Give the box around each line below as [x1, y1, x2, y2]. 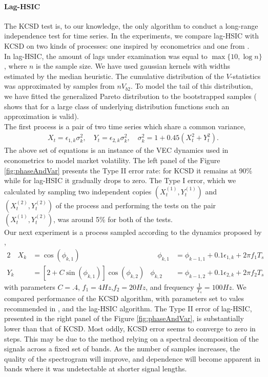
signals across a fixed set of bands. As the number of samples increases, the [4, 343, 240, 354]
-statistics [230, 70, 261, 81]
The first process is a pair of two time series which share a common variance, [4, 121, 246, 131]
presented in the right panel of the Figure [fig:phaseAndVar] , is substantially [4, 313, 244, 324]
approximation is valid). [4, 111, 79, 122]
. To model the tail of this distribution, [130, 81, 253, 91]
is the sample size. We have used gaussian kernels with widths [36, 61, 231, 71]
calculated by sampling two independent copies [4, 186, 152, 196]
